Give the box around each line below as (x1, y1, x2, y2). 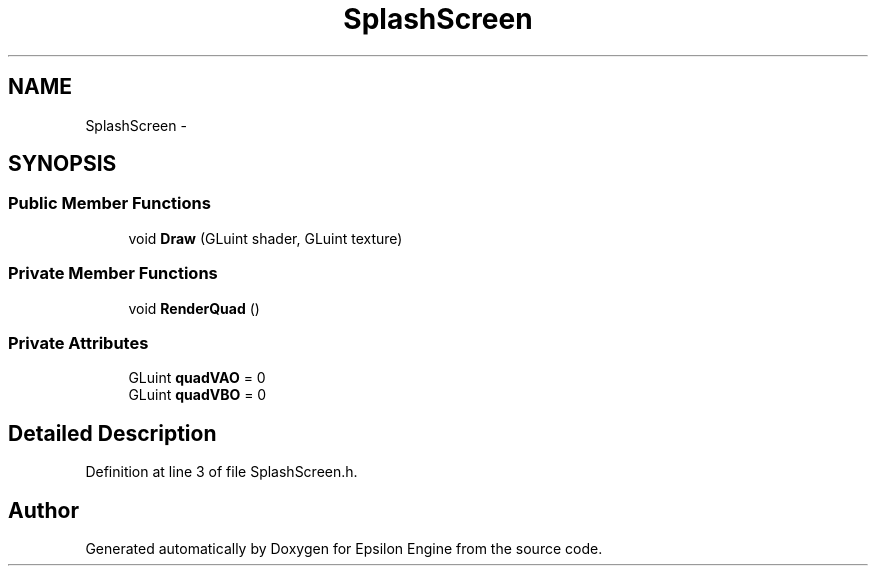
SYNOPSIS (8, 151, 117, 177)
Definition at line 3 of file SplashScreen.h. (85, 463, 358, 481)
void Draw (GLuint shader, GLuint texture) (128, 229, 403, 247)
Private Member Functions (8, 263, 218, 284)
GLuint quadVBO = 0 (128, 386, 267, 404)
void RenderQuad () (128, 299, 260, 317)
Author (8, 497, 79, 523)
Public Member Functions (8, 193, 211, 214)
